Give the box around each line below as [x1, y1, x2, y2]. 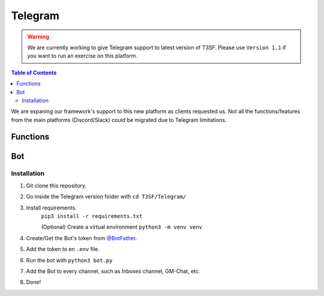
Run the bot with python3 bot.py [26, 256, 113, 264]
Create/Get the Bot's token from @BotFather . [26, 234, 137, 241]
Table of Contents [11, 69, 57, 76]
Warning [27, 33, 49, 40]
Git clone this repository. [26, 182, 87, 189]
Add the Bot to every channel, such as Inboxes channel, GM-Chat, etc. [26, 267, 200, 274]
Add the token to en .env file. [26, 246, 100, 253]
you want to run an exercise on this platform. [27, 52, 138, 59]
